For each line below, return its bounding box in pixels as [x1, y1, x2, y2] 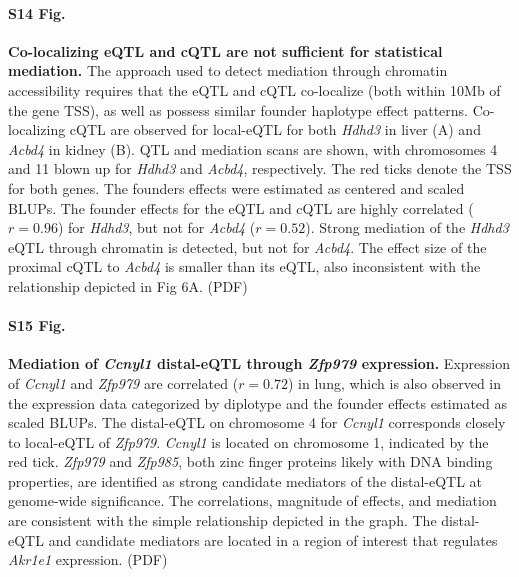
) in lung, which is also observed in [288, 372, 502, 393]
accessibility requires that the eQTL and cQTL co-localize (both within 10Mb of [8, 79, 501, 100]
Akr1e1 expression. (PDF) [8, 549, 168, 570]
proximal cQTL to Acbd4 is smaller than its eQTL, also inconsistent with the [8, 256, 481, 277]
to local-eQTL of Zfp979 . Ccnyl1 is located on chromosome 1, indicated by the [8, 431, 489, 452]
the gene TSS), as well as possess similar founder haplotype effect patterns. [8, 99, 468, 120]
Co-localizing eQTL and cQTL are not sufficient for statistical [8, 40, 443, 61]
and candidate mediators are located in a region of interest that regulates [48, 529, 498, 550]
